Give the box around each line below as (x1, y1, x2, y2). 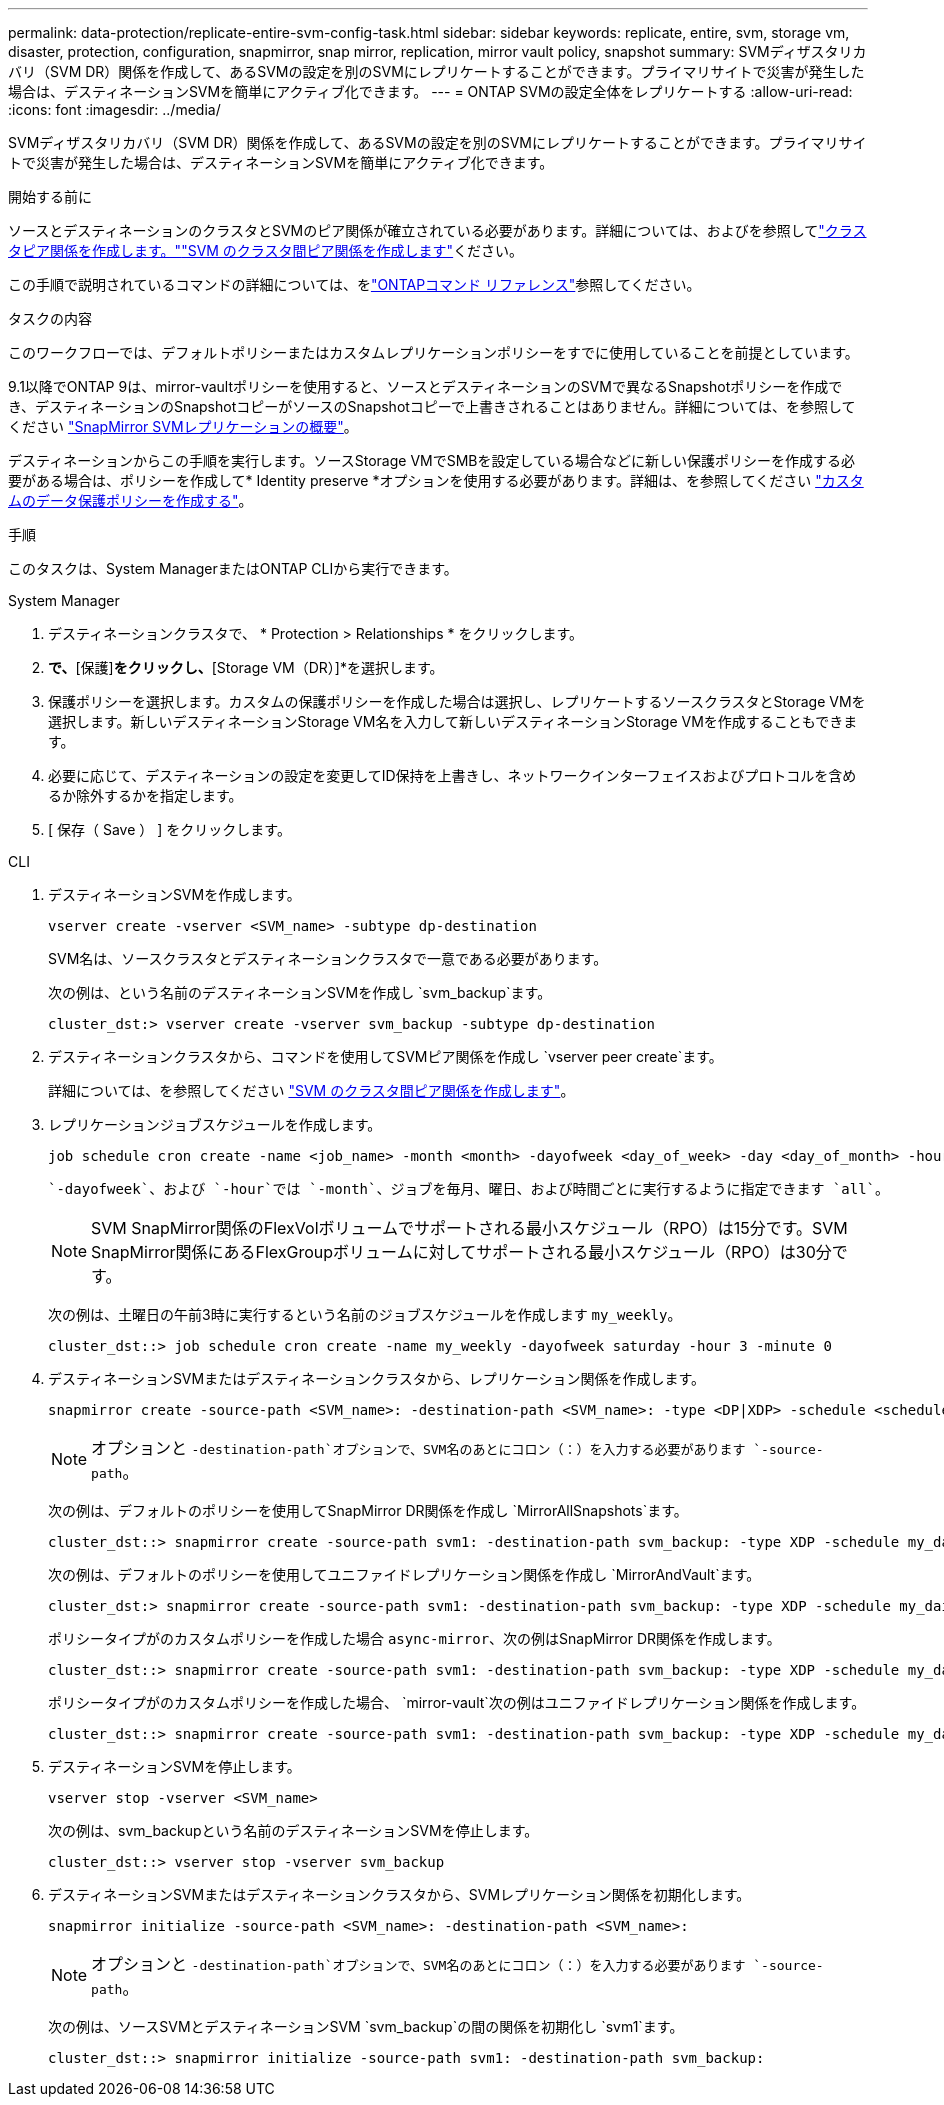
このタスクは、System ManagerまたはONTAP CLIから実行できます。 (8, 560, 458, 577)
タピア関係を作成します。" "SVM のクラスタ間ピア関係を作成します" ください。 (8, 242, 524, 259)
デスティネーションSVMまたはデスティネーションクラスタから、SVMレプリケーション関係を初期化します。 (48, 1886, 751, 1903)
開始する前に (8, 188, 92, 205)
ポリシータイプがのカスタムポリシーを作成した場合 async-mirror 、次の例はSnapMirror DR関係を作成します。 (48, 1630, 781, 1647)
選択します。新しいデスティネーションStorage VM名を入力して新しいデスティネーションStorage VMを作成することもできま (48, 713, 858, 730)
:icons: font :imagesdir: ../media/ (8, 101, 221, 118)
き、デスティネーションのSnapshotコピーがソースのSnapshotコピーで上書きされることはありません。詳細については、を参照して (8, 398, 856, 415)
